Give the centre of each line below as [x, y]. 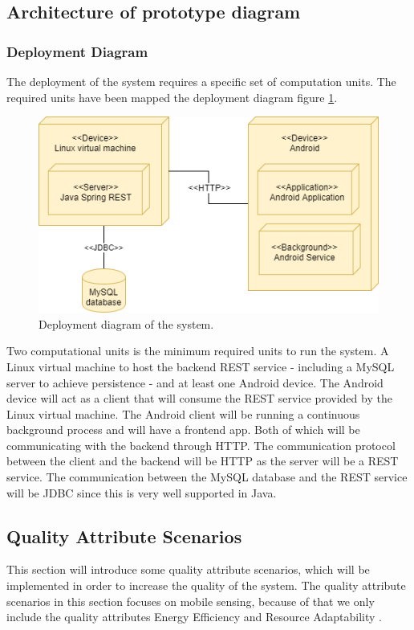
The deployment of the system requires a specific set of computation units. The [201, 81]
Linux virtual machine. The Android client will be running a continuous [183, 413]
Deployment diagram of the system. [126, 323]
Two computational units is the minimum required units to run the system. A [198, 351]
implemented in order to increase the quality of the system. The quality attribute [206, 585]
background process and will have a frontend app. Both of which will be [183, 430]
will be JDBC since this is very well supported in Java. [142, 492]
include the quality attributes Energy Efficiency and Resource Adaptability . [194, 617]
